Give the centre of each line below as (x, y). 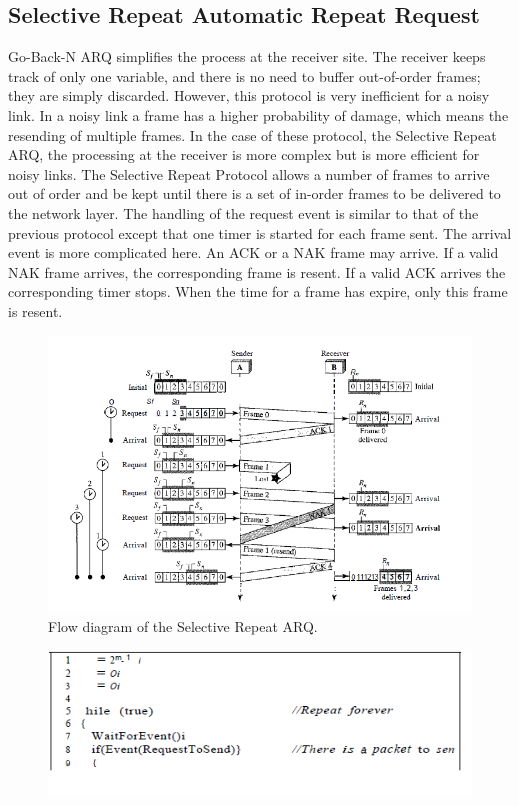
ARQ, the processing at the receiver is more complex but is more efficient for (244, 154)
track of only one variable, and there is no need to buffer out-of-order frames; (244, 75)
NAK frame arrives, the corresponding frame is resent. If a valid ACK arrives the (257, 271)
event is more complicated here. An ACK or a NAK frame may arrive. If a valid (253, 252)
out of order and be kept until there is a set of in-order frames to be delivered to (254, 193)
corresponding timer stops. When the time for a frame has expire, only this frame (258, 291)
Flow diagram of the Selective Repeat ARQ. (183, 626)
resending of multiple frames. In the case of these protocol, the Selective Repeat (252, 134)
